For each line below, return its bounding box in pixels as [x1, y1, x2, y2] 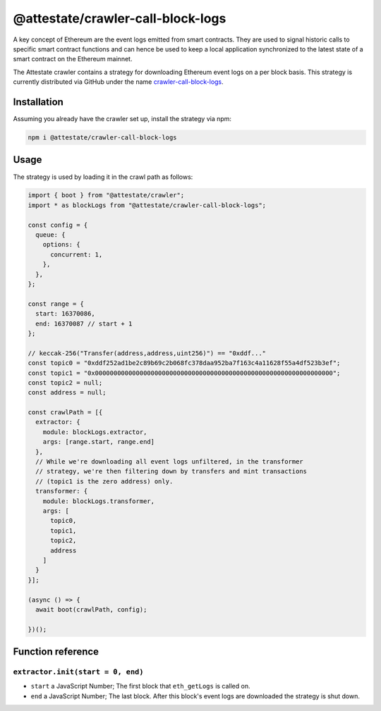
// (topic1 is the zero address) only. [35, 477, 174, 486]
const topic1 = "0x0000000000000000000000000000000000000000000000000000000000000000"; [28, 369, 341, 377]
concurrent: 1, [50, 250, 103, 259]
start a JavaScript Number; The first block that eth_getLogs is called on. [30, 682, 250, 691]
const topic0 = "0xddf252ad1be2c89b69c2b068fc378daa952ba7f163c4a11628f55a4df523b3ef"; [28, 359, 341, 367]
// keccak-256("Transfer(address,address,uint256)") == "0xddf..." [28, 349, 267, 357]
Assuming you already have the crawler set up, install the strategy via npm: [13, 115, 232, 123]
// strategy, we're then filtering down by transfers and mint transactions [35, 467, 307, 476]
